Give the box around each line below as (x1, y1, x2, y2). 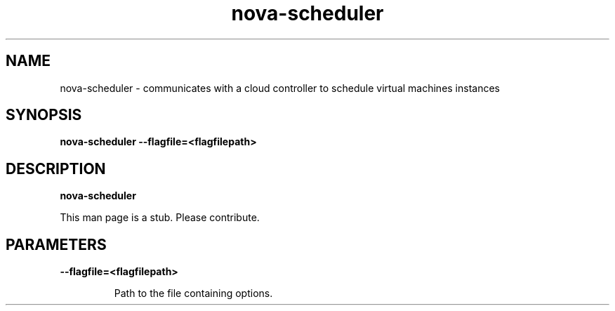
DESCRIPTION (6, 159, 106, 178)
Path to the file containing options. (114, 287, 273, 300)
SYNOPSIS (6, 106, 82, 124)
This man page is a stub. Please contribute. (60, 211, 260, 224)
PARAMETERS (6, 235, 107, 253)
